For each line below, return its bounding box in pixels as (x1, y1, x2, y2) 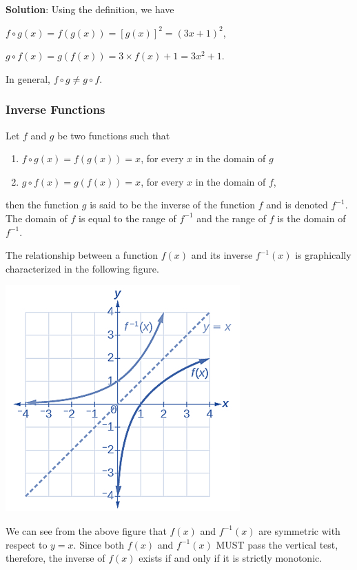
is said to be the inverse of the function (90, 197, 256, 212)
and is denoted (266, 197, 328, 212)
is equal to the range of (79, 210, 176, 225)
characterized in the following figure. (6, 261, 159, 275)
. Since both (73, 537, 125, 551)
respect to (6, 537, 48, 551)
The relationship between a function (6, 248, 159, 262)
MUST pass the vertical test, (216, 537, 338, 551)
